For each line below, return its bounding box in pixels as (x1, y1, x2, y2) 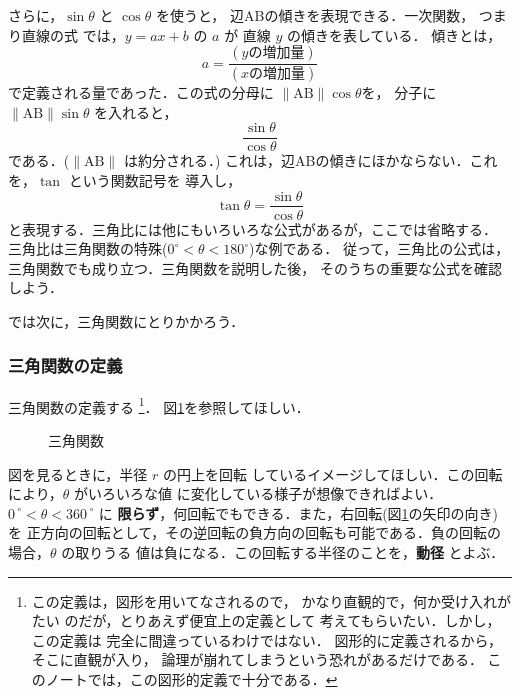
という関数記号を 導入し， (68, 169, 242, 190)
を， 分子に (361, 82, 437, 103)
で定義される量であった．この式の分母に (8, 82, 274, 103)
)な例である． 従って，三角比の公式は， (249, 238, 510, 259)
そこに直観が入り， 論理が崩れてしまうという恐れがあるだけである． (31, 649, 483, 670)
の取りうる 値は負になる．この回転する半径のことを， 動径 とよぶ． (61, 541, 505, 562)
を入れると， (94, 101, 178, 122)
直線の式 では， (21, 24, 125, 45)
